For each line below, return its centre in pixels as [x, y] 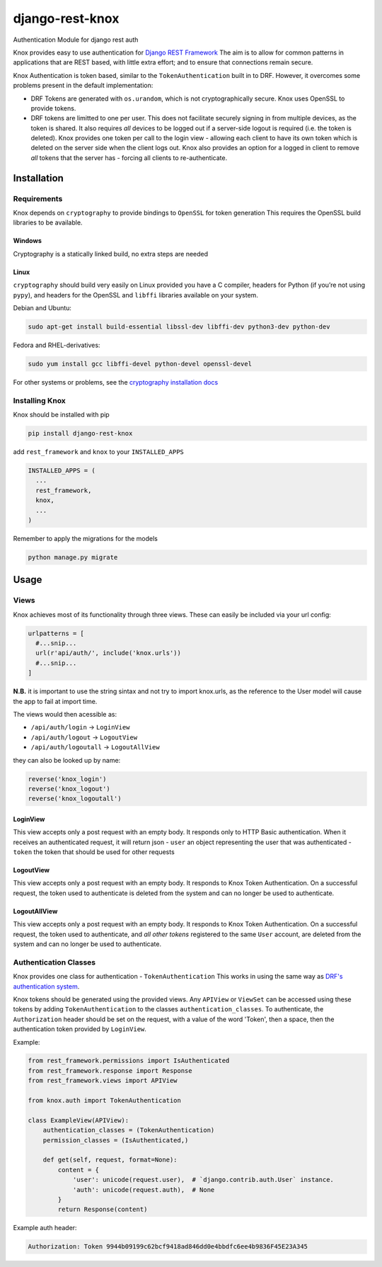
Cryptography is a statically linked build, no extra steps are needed [111, 254]
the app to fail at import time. [55, 701]
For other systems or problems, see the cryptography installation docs [116, 382]
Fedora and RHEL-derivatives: [57, 345]
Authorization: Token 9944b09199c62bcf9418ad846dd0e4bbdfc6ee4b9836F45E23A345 [168, 1247]
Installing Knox [40, 400]
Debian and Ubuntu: [42, 307]
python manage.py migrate [73, 557]
